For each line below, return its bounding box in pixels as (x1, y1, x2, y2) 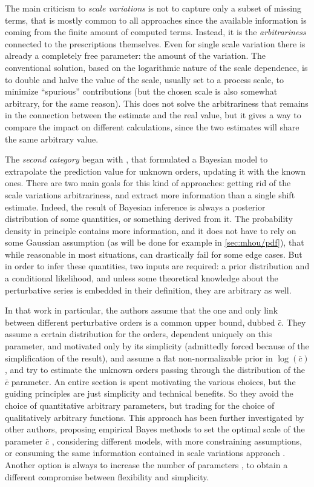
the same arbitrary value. (5, 132, 99, 145)
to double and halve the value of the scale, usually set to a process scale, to (5, 73, 284, 86)
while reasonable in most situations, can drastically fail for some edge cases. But (5, 247, 303, 260)
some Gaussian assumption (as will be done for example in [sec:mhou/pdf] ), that (5, 236, 304, 249)
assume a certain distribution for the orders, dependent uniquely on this (5, 327, 272, 340)
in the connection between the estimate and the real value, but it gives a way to (5, 109, 301, 121)
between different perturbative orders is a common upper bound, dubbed (5, 315, 275, 328)
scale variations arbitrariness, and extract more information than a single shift (5, 188, 295, 201)
